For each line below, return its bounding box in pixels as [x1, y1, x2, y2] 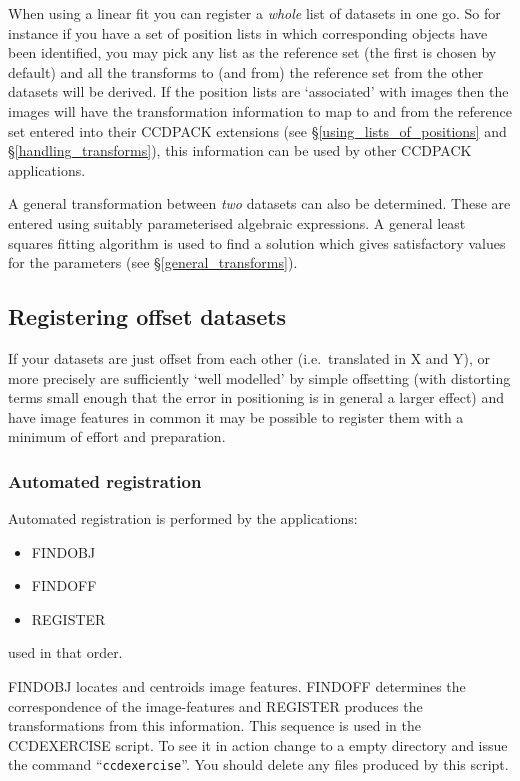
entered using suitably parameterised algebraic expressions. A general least [8, 212, 466, 233]
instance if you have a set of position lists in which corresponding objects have [8, 22, 488, 43]
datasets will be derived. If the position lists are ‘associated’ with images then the [8, 81, 509, 102]
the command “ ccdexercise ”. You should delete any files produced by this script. [8, 754, 509, 775]
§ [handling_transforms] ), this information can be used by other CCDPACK [8, 140, 472, 161]
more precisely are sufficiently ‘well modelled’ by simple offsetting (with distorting [8, 367, 511, 388]
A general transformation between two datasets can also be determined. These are [8, 193, 511, 214]
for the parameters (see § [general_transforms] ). [8, 252, 298, 273]
